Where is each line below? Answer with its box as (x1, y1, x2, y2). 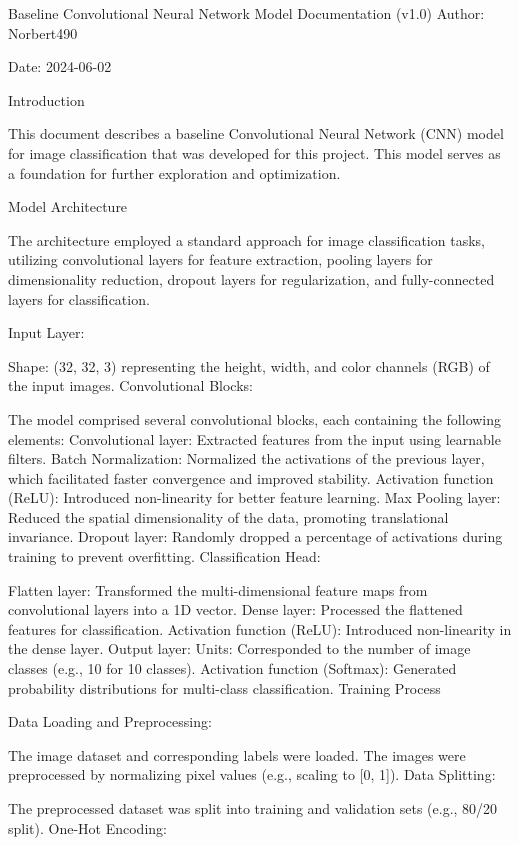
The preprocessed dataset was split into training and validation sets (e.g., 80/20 (8, 798, 498, 818)
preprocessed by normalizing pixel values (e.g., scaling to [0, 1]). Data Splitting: (8, 764, 496, 785)
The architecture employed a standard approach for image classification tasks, (8, 229, 485, 250)
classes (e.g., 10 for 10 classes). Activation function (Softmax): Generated (8, 658, 457, 679)
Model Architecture (8, 196, 128, 217)
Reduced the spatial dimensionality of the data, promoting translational (8, 506, 449, 527)
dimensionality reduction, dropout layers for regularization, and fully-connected (8, 268, 495, 289)
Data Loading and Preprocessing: (8, 711, 212, 732)
